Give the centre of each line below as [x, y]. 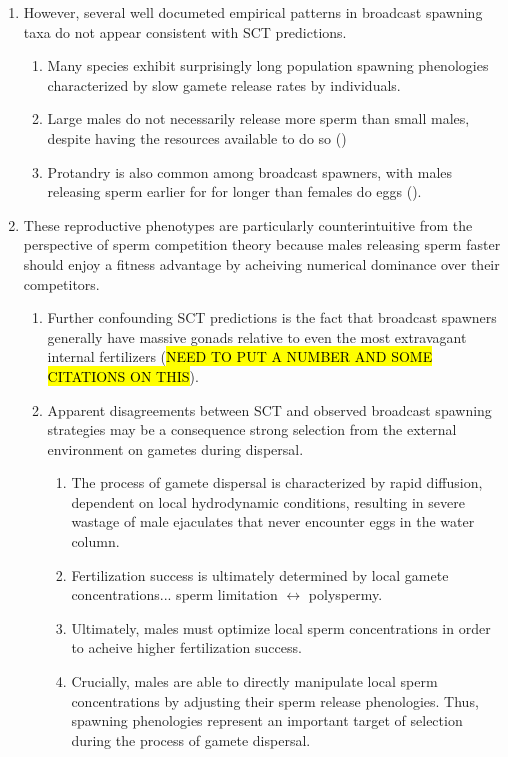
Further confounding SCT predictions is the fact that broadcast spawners [272, 317]
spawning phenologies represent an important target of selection [267, 720]
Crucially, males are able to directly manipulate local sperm [254, 681]
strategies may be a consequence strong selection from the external [252, 429]
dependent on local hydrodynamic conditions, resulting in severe [268, 501]
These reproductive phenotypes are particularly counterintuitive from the [248, 224]
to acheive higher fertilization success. [186, 647]
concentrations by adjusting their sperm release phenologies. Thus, [275, 700]
